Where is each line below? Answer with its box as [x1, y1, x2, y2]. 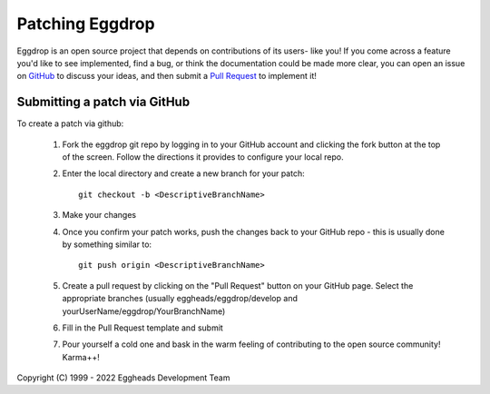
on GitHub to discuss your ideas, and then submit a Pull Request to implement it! [16, 71, 317, 82]
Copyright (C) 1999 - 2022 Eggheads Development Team [16, 372, 230, 383]
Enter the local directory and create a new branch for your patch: [62, 168, 305, 179]
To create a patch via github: [16, 118, 124, 129]
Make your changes [62, 210, 136, 221]
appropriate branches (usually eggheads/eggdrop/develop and [62, 293, 299, 304]
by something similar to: [62, 239, 152, 250]
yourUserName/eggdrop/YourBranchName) [62, 305, 226, 317]
